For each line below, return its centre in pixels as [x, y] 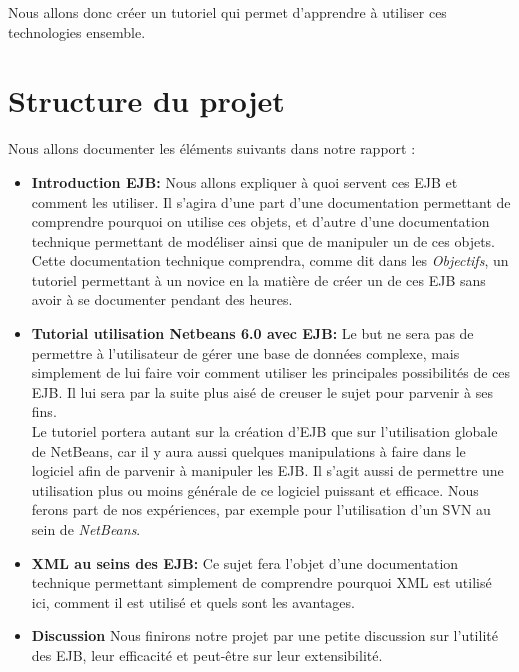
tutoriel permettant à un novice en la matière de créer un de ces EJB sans [258, 279]
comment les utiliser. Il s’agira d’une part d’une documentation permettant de [271, 201]
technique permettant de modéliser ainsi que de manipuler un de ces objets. [263, 240]
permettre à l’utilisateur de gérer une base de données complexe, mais [245, 352]
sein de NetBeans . [86, 529]
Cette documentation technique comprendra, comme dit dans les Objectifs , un [270, 260]
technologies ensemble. [77, 31]
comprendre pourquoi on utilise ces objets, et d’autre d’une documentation [260, 221]
